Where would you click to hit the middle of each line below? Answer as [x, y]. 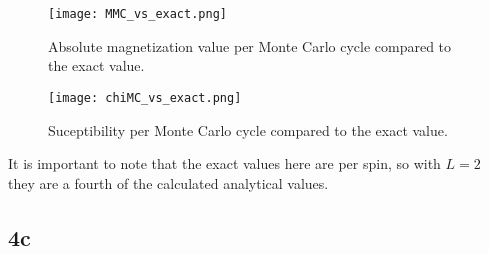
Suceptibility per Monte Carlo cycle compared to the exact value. [248, 129]
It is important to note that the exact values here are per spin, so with [224, 163]
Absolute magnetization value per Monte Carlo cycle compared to [250, 45]
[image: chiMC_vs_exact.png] [145, 97]
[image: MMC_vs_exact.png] [137, 14]
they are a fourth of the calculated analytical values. [168, 182]
